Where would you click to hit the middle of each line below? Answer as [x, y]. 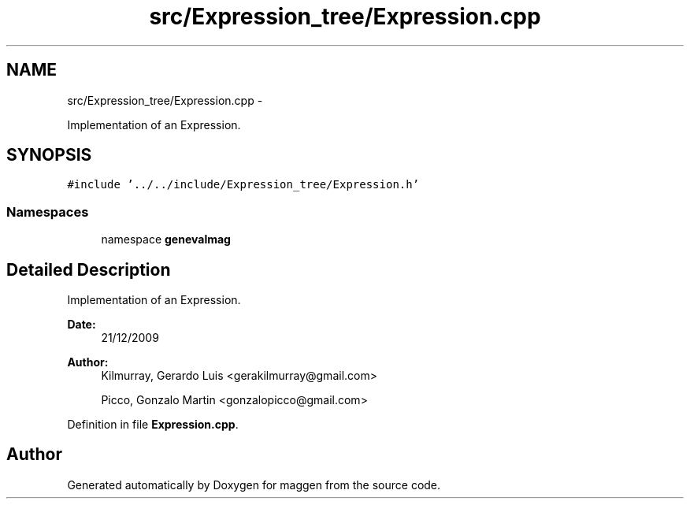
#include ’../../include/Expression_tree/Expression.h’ [243, 185]
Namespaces [48, 212]
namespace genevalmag [166, 240]
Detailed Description [89, 269]
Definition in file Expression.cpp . [153, 425]
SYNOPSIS [49, 155]
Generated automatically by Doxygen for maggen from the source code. [254, 485]
